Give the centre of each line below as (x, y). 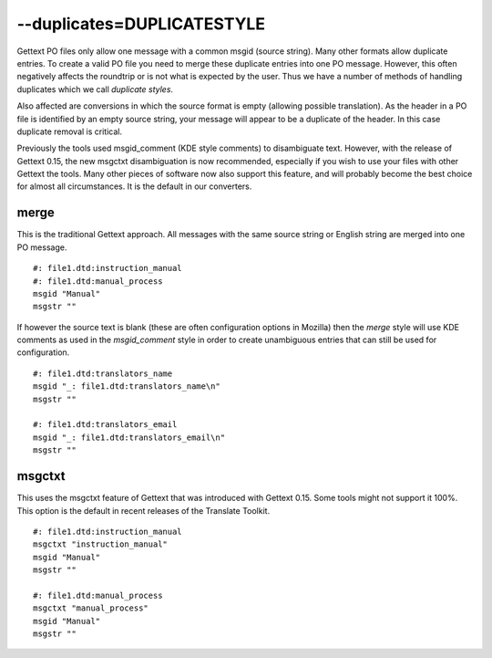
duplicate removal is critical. (70, 131)
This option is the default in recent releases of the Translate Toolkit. (143, 510)
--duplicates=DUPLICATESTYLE (141, 24)
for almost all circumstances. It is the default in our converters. (134, 186)
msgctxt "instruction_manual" (101, 544)
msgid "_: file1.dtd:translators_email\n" (129, 437)
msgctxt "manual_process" (91, 608)
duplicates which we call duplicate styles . (95, 89)
